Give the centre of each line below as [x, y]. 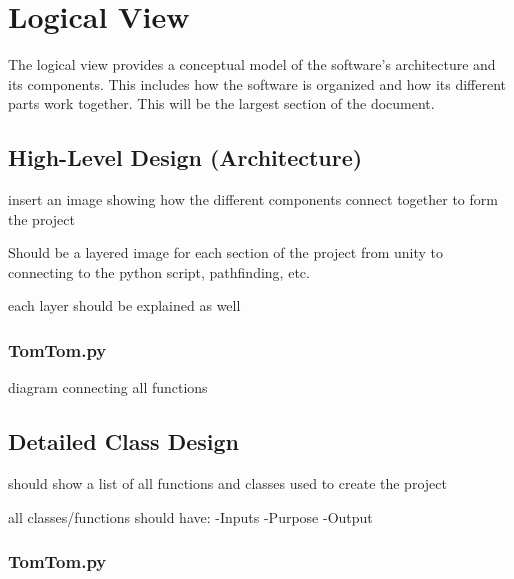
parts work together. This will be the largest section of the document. [221, 103]
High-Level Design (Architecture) [185, 157]
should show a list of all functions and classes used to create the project [227, 483]
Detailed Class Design [123, 441]
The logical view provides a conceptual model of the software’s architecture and [252, 64]
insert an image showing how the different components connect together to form [253, 199]
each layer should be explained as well [124, 305]
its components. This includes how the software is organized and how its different [257, 83]
